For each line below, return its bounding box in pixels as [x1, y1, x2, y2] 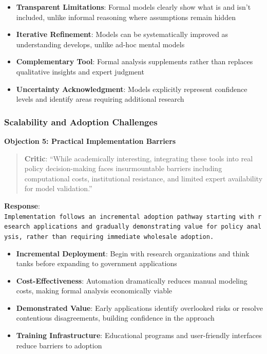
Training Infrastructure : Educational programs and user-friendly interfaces [16, 330, 262, 341]
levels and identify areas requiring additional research [16, 94, 184, 104]
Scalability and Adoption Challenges [4, 115, 158, 128]
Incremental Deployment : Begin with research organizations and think [16, 248, 250, 258]
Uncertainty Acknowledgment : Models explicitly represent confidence [16, 83, 247, 94]
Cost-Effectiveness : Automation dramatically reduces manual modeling [16, 275, 247, 286]
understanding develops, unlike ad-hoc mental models [16, 39, 185, 49]
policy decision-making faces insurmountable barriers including [24, 163, 222, 174]
